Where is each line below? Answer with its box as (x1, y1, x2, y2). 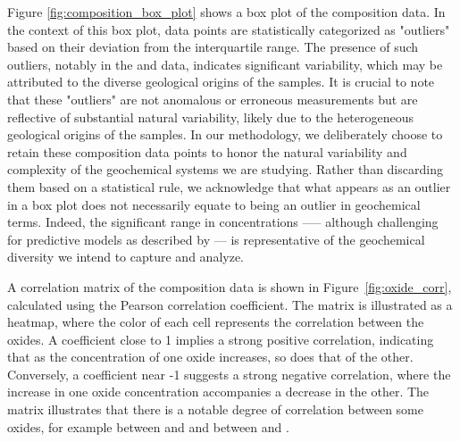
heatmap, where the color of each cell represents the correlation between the (7, 313, 424, 331)
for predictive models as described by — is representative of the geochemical (7, 229, 425, 248)
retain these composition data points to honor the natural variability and (7, 142, 407, 161)
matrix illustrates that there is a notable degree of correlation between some (7, 400, 424, 419)
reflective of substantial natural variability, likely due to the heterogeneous (7, 107, 414, 126)
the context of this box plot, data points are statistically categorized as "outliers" (7, 20, 450, 38)
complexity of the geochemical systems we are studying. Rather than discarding (7, 160, 443, 179)
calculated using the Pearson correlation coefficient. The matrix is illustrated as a (7, 295, 453, 313)
